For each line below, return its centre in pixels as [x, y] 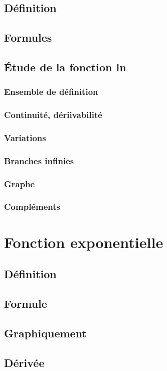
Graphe [20, 183]
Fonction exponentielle [84, 242]
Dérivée [24, 362]
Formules [28, 37]
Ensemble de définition [51, 92]
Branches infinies [39, 160]
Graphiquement [45, 333]
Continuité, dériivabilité [53, 115]
